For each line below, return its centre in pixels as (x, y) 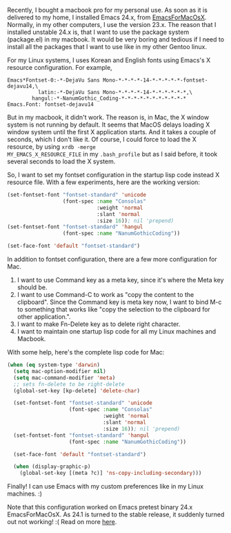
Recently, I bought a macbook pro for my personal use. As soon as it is (108, 10)
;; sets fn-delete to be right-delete (69, 384)
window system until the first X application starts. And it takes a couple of (112, 132)
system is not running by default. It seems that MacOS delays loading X (109, 125)
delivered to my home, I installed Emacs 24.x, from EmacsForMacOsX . (107, 17)
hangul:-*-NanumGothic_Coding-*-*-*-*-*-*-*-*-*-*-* (109, 98)
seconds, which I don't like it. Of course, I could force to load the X (102, 139)
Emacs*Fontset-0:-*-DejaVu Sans (53, 80)
